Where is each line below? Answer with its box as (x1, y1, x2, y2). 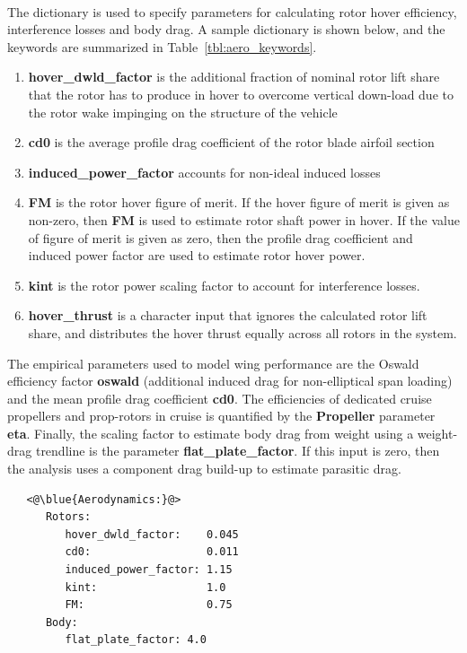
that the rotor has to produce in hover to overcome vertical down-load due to (28, 84, 454, 103)
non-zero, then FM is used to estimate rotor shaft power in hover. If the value (28, 210, 460, 229)
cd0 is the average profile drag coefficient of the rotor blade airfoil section (28, 133, 435, 152)
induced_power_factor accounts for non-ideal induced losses (28, 162, 381, 181)
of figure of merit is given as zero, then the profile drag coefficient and (28, 228, 413, 247)
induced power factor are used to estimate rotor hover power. (28, 246, 366, 265)
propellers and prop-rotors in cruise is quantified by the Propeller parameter (7, 406, 436, 425)
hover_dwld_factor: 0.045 (65, 527, 239, 541)
